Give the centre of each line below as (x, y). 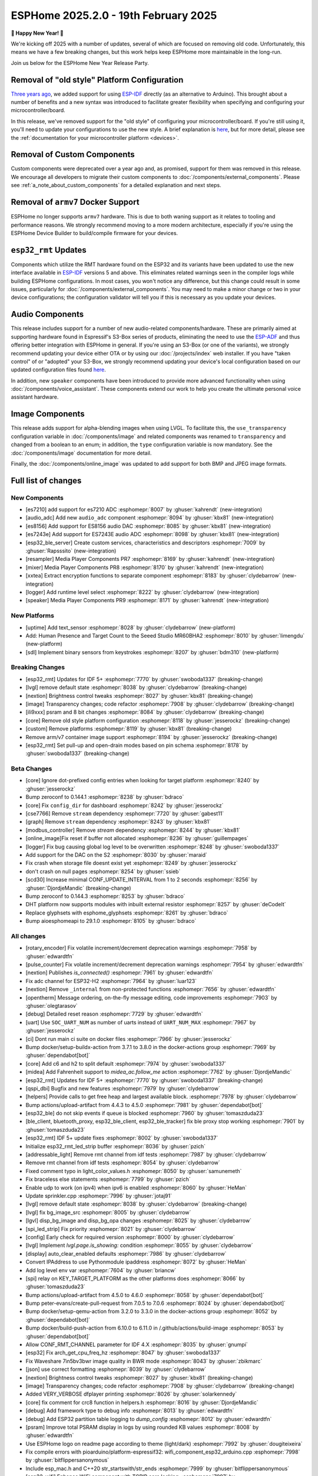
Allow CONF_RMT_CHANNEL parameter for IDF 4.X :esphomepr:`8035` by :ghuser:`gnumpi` (137, 1345)
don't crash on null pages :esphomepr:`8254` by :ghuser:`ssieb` (103, 871)
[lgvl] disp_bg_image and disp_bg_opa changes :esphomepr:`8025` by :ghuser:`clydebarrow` (138, 1221)
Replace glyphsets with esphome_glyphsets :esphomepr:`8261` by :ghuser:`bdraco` (127, 913)
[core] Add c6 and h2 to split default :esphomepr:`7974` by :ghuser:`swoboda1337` (126, 1063)
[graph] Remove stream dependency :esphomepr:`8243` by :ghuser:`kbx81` (118, 822)
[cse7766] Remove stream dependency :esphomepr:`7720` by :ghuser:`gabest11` (125, 814)
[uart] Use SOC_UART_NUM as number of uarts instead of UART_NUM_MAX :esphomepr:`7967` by (141, 1022)
